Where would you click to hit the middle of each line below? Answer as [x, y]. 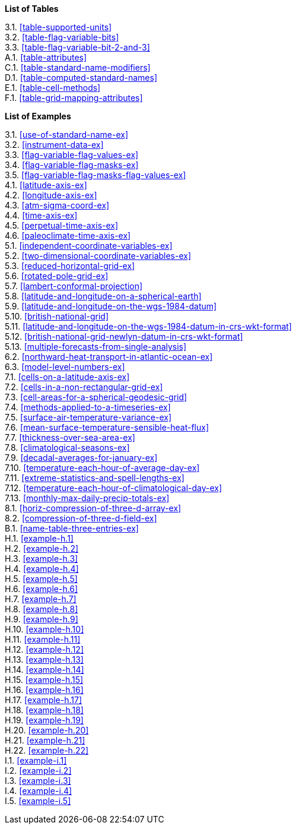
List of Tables [32, 9]
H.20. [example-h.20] [47, 730]
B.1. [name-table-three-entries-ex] [72, 528]
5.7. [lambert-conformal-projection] [74, 286]
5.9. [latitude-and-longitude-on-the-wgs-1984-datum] [111, 306]
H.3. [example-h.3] [42, 559]
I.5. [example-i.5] [38, 801]
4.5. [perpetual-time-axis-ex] [62, 225]
